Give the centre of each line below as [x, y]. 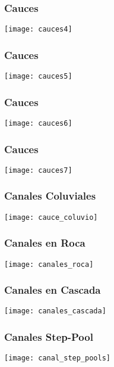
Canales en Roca [45, 243]
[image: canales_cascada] [55, 311]
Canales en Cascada [53, 290]
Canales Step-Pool [49, 337]
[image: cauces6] [38, 123]
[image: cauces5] [38, 77]
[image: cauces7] [38, 170]
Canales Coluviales [50, 196]
